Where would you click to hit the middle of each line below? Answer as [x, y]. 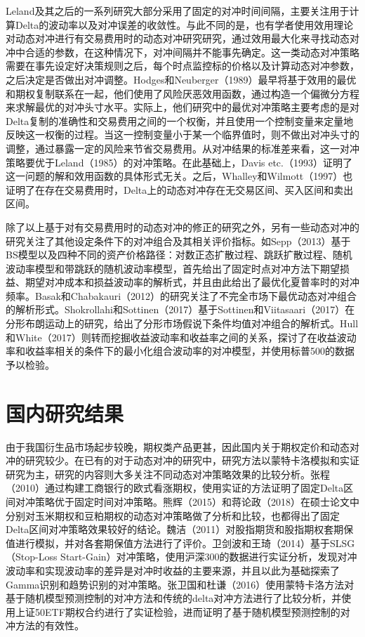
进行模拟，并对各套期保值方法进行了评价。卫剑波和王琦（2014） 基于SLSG [185, 543]
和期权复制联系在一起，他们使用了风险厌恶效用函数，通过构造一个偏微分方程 [182, 93]
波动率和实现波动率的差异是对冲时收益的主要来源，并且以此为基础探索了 [173, 570]
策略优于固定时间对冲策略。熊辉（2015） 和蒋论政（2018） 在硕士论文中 [197, 501]
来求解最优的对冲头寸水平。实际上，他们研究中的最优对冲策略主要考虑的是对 [182, 107]
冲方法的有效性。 [45, 625]
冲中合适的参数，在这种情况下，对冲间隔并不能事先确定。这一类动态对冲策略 [182, 52]
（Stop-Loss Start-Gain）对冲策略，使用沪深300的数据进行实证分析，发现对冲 [181, 557]
